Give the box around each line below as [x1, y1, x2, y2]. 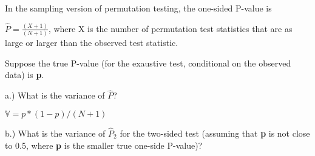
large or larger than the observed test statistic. [5, 36, 178, 49]
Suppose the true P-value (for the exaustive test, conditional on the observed [5, 56, 291, 69]
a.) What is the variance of [5, 89, 105, 102]
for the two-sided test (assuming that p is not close [120, 127, 310, 140]
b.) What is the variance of [5, 127, 106, 140]
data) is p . [5, 68, 44, 81]
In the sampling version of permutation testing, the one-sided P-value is [5, 2, 272, 14]
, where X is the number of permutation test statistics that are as [48, 22, 293, 34]
